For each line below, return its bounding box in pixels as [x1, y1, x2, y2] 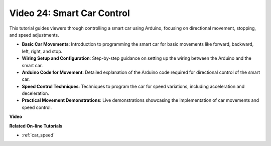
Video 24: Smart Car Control [9, 8, 130, 19]
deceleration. [22, 90, 50, 96]
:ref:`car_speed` [22, 132, 55, 138]
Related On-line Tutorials [9, 123, 63, 129]
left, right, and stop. [22, 48, 63, 54]
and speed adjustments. [9, 32, 60, 38]
